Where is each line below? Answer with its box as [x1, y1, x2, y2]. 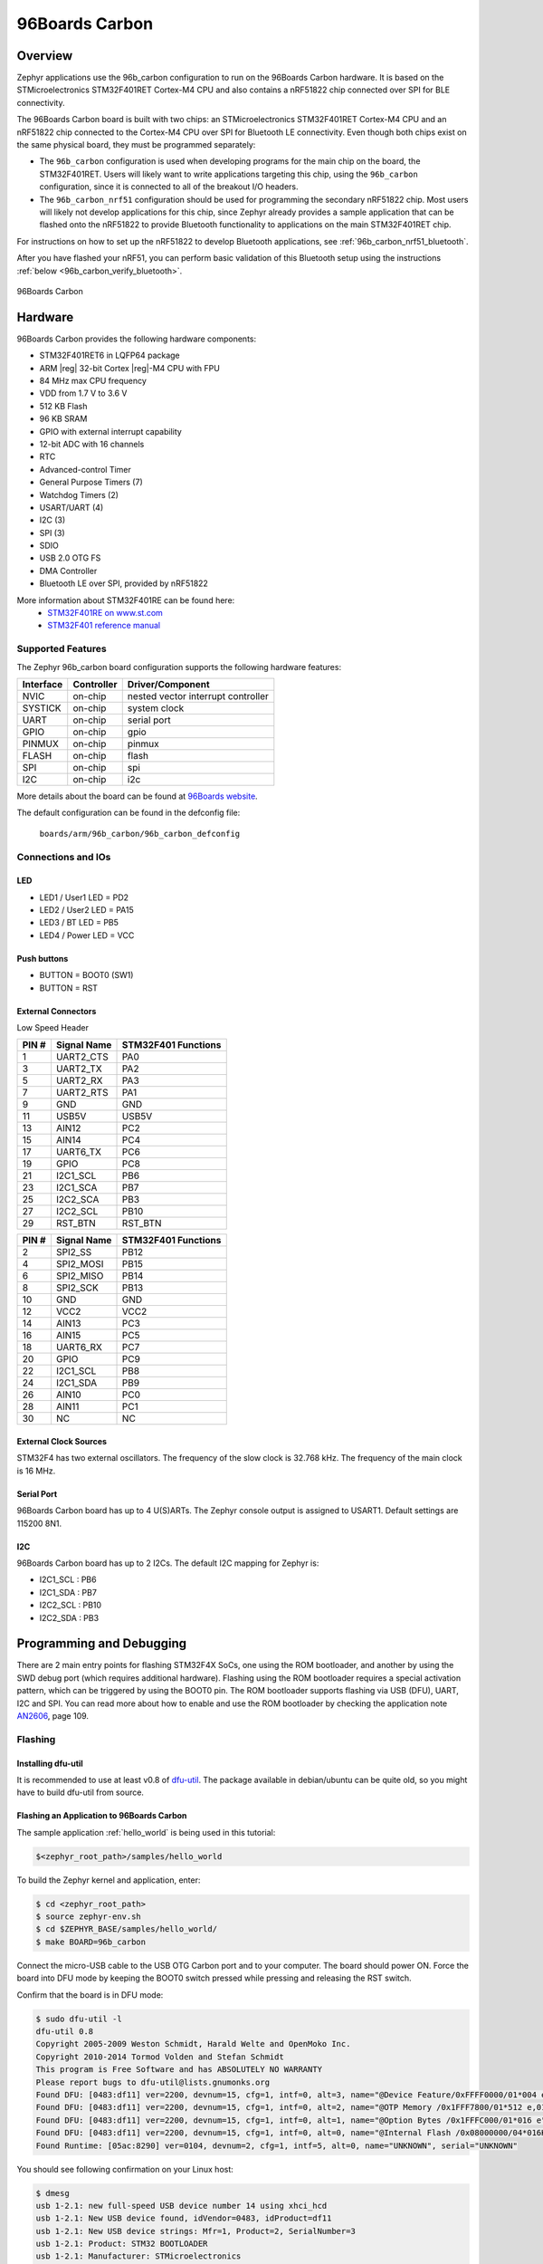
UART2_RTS [55, 1087, 109, 1099]
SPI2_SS [55, 1246, 92, 1259]
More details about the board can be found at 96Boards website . [16, 791, 258, 801]
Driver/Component [127, 677, 210, 690]
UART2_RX [55, 1074, 103, 1087]
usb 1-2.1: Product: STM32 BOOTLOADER [35, 2239, 208, 2250]
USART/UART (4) [39, 502, 104, 513]
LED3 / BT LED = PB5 [39, 917, 119, 928]
